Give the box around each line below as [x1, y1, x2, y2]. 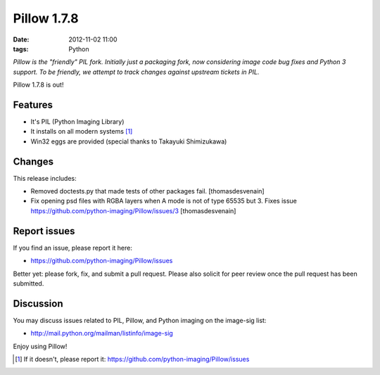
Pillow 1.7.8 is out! [13, 81, 64, 89]
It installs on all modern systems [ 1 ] [30, 127, 133, 136]
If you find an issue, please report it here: [13, 243, 133, 252]
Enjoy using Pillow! [13, 342, 68, 350]
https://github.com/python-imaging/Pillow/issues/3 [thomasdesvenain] [30, 206, 236, 215]
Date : [13, 35, 30, 44]
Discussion [13, 298, 63, 310]
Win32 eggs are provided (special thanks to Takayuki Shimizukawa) [30, 137, 227, 146]
